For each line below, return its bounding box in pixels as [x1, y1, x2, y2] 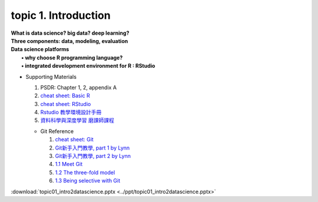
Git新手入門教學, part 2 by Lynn [55, 153, 131, 160]
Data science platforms [11, 46, 69, 53]
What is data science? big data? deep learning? [11, 29, 130, 37]
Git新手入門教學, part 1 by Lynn [55, 144, 130, 151]
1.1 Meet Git [55, 161, 83, 168]
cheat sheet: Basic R [40, 92, 91, 100]
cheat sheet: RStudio [40, 100, 91, 107]
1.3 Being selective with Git [55, 177, 121, 184]
